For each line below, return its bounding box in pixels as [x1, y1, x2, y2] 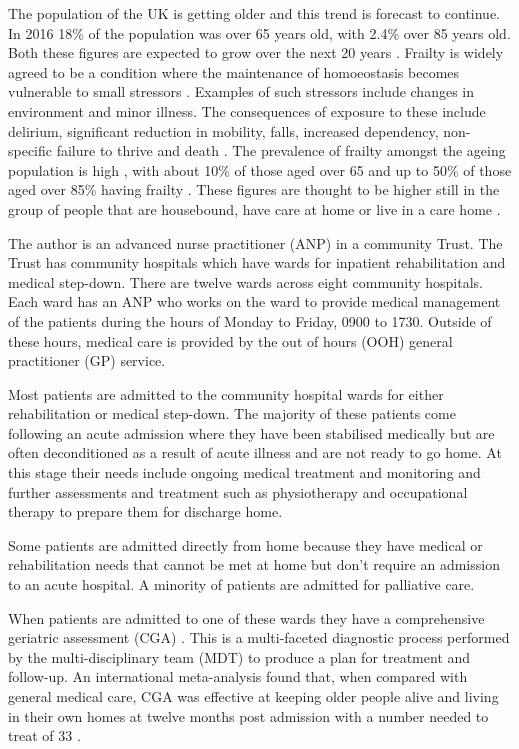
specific [8, 140, 53, 161]
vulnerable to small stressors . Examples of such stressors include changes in [8, 81, 475, 102]
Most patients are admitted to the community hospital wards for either [8, 383, 444, 404]
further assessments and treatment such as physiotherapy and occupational [8, 481, 468, 502]
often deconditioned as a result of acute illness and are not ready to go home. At [8, 442, 502, 463]
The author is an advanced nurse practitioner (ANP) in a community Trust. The [8, 232, 503, 253]
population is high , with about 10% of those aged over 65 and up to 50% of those [8, 159, 512, 180]
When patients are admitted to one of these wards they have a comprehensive [8, 607, 485, 628]
